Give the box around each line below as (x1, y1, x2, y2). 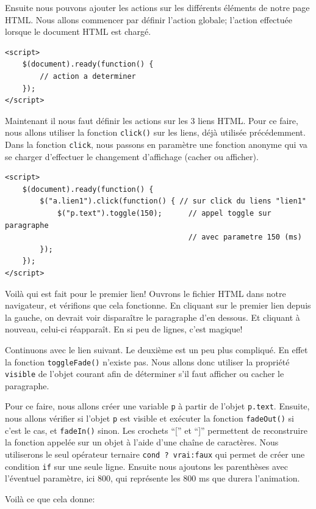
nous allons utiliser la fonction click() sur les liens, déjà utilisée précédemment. (5, 126, 306, 139)
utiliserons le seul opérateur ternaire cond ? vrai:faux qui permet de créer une (5, 448, 305, 461)
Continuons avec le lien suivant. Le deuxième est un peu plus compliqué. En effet (5, 343, 308, 356)
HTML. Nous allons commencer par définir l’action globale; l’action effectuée (5, 13, 293, 26)
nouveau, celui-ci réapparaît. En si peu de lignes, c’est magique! (5, 323, 243, 335)
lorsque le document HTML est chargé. (5, 25, 151, 38)
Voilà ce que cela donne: (5, 492, 95, 505)
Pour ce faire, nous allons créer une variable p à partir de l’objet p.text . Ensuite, (5, 400, 310, 412)
